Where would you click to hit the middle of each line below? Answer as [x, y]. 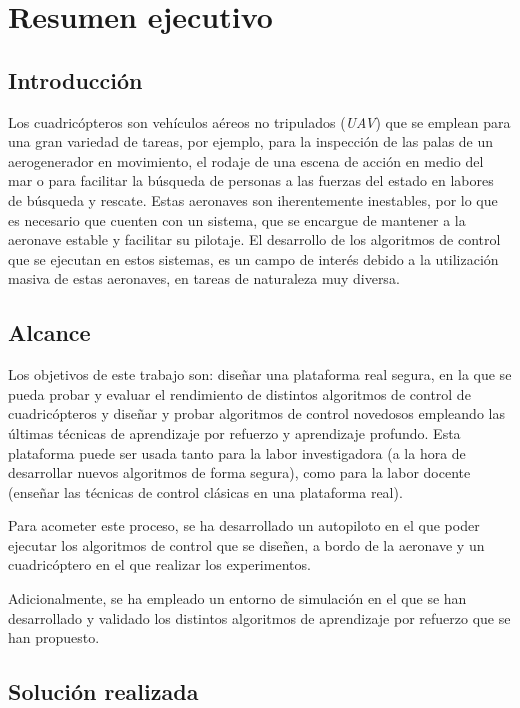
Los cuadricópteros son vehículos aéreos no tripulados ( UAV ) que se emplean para [259, 121]
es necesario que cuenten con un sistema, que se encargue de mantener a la [237, 219]
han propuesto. [54, 637]
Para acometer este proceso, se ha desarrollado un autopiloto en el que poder [244, 525]
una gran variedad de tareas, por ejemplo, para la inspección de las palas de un [251, 141]
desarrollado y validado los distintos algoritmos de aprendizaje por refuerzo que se [259, 617]
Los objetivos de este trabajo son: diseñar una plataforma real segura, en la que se [260, 374]
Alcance [49, 332]
